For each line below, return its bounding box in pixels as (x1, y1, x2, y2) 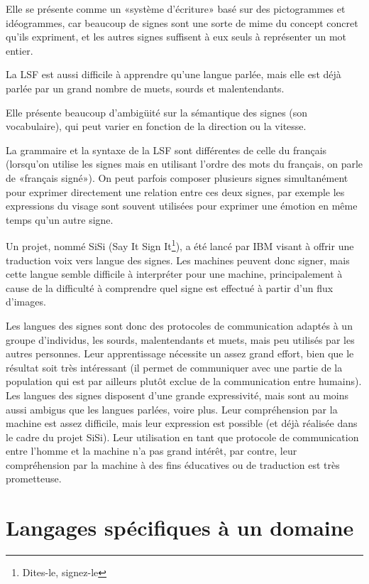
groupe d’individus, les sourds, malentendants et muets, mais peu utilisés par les (6, 332, 355, 347)
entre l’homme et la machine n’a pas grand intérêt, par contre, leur (6, 443, 297, 458)
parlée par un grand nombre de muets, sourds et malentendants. (6, 80, 285, 95)
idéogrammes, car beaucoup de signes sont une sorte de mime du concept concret (6, 15, 358, 30)
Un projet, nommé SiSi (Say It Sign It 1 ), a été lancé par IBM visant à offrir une (6, 237, 354, 253)
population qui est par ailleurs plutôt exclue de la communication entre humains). (6, 374, 362, 389)
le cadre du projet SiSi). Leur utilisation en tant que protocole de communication (6, 429, 359, 444)
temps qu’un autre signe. (6, 212, 114, 227)
